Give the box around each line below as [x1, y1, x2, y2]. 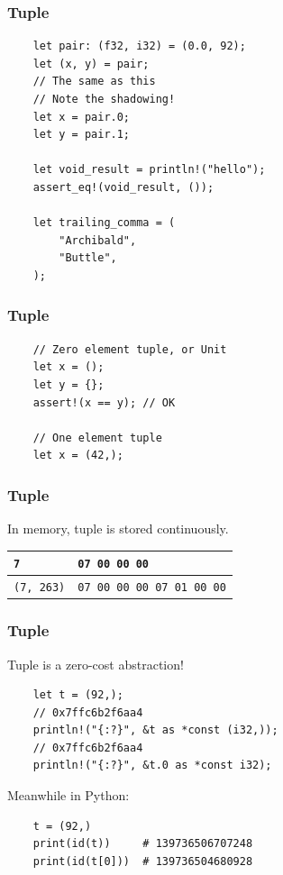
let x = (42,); [32, 449, 123, 462]
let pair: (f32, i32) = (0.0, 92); [32, 40, 246, 53]
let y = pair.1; [32, 128, 131, 141]
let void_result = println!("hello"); [32, 163, 266, 177]
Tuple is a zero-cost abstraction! [7, 654, 184, 673]
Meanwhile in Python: [7, 786, 130, 805]
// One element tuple [32, 431, 162, 444]
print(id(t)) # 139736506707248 [32, 837, 253, 851]
